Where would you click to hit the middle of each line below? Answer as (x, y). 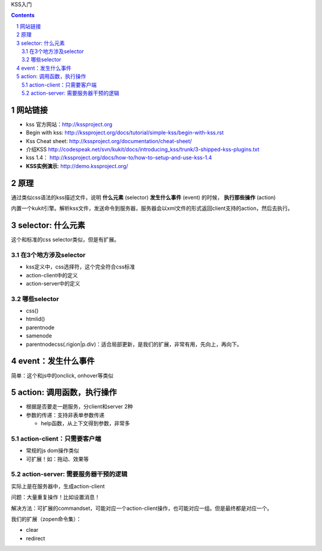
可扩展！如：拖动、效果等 (57, 459)
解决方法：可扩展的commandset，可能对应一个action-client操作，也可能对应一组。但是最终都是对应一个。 (142, 508)
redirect (35, 538)
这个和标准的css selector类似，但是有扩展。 (65, 239)
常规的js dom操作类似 (52, 451)
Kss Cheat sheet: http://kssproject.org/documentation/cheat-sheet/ (109, 141)
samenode (39, 336)
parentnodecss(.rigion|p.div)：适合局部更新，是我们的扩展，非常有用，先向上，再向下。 (134, 344)
